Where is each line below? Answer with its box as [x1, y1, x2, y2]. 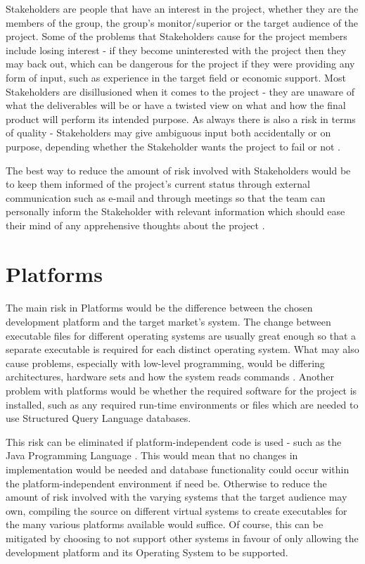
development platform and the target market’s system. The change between [6, 314, 331, 329]
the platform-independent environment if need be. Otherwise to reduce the [6, 475, 327, 490]
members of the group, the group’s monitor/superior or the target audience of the [6, 15, 359, 30]
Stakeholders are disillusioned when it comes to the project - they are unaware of [6, 84, 354, 98]
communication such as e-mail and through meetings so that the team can [6, 190, 326, 205]
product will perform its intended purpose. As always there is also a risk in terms [6, 111, 356, 126]
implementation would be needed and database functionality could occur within [6, 462, 350, 476]
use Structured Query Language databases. [6, 411, 191, 425]
